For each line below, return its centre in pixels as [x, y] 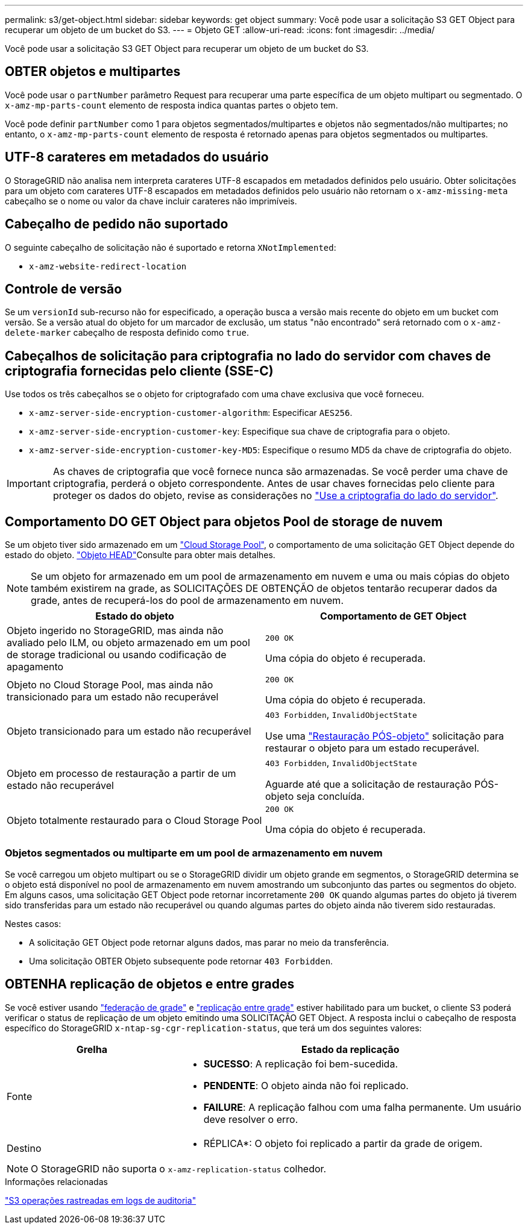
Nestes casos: [33, 923]
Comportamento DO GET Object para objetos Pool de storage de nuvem [224, 521]
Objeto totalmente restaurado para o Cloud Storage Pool [134, 820]
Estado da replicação [350, 1049]
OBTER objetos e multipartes [93, 72]
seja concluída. [330, 797]
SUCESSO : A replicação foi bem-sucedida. [300, 1064]
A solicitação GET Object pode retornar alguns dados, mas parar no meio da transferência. [209, 942]
